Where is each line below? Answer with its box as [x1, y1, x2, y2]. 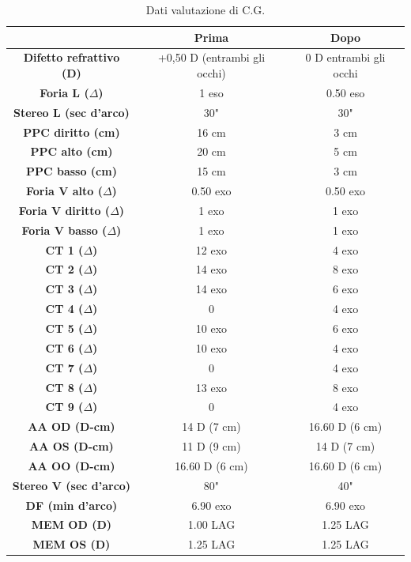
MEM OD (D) [31, 516, 112, 533]
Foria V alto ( [26, 183, 103, 199]
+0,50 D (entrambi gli [157, 49, 266, 66]
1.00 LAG [187, 516, 236, 533]
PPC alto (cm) [30, 143, 113, 160]
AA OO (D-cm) [28, 457, 115, 473]
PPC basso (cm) [25, 163, 117, 179]
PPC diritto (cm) [23, 123, 120, 140]
